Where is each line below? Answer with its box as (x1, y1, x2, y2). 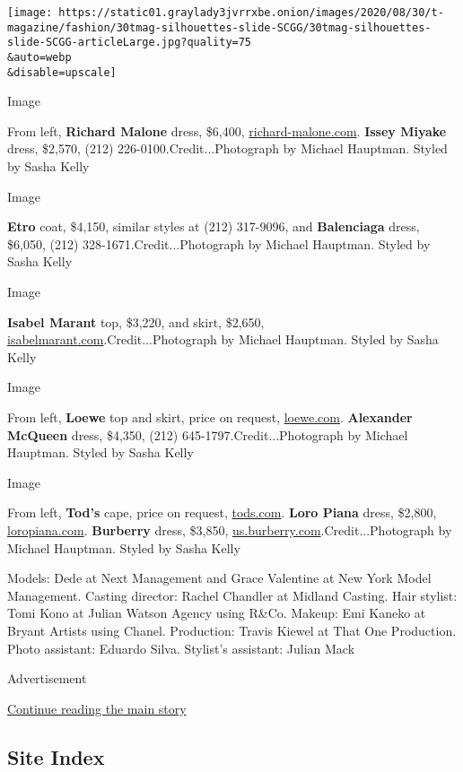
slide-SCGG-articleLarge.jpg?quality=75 (7, 36, 252, 49)
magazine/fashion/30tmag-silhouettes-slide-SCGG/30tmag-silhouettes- (7, 21, 432, 34)
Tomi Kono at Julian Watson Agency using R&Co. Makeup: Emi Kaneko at (7, 603, 426, 622)
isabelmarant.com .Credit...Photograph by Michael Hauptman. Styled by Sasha (7, 330, 439, 349)
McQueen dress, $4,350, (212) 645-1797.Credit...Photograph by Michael (7, 425, 408, 444)
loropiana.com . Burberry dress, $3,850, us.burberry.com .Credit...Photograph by (7, 520, 452, 539)
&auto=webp (7, 50, 72, 64)
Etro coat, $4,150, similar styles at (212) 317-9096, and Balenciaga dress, (7, 217, 420, 236)
